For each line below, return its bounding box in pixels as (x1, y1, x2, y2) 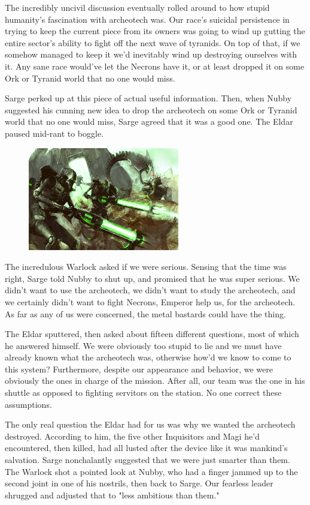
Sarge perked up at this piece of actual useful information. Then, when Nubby (5, 92, 292, 104)
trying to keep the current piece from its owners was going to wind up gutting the (5, 25, 305, 37)
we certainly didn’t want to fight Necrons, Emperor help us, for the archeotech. (5, 295, 296, 308)
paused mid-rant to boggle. (5, 127, 104, 139)
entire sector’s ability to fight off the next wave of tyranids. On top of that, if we (5, 36, 300, 49)
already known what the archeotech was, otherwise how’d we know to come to (5, 351, 291, 363)
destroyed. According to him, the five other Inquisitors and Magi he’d (5, 429, 260, 442)
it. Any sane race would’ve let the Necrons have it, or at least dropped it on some (5, 59, 305, 72)
